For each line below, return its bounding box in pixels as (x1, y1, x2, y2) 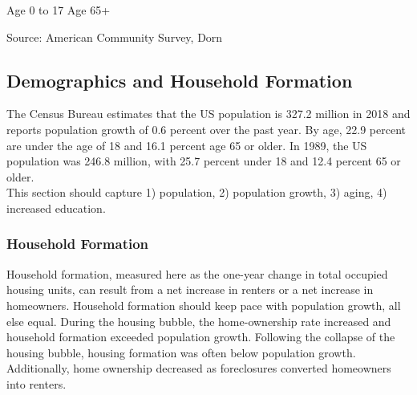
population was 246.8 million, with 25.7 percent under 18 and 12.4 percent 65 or (6, 153, 401, 169)
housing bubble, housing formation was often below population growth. (6, 344, 356, 360)
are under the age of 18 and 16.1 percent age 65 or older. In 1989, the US (6, 136, 367, 153)
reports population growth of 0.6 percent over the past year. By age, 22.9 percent (6, 120, 407, 137)
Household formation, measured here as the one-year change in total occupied (6, 265, 388, 282)
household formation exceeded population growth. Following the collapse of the (6, 328, 395, 345)
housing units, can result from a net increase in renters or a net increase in (6, 281, 374, 298)
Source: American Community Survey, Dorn (6, 28, 223, 45)
